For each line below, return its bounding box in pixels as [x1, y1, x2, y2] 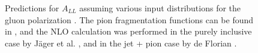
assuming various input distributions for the [79, 2, 241, 14]
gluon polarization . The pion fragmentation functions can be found [5, 13, 254, 26]
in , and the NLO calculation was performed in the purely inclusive [5, 25, 252, 38]
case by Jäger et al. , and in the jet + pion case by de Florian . [5, 36, 237, 49]
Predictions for [5, 2, 59, 14]
